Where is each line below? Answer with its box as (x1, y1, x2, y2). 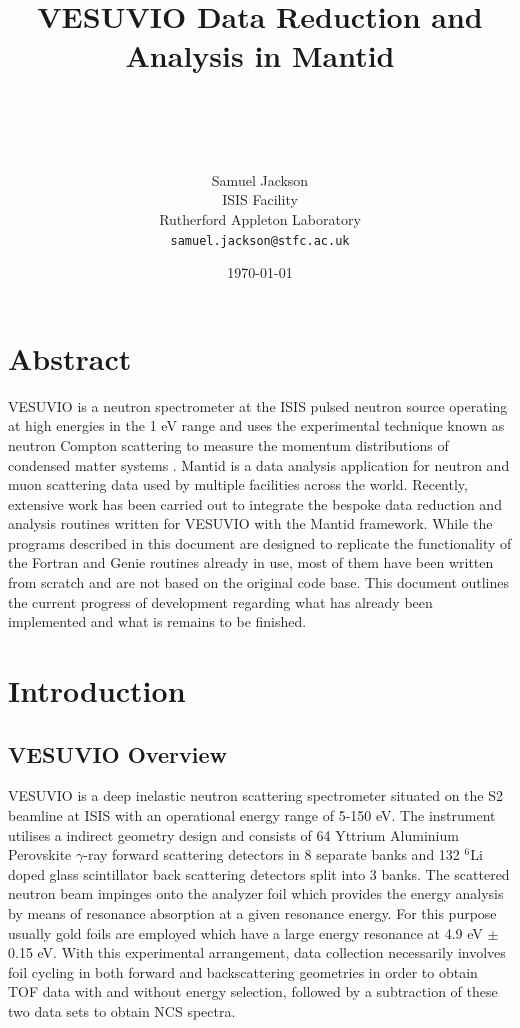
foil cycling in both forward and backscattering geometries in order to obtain (8, 961, 478, 982)
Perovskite (8, 844, 72, 865)
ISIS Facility (222, 189, 298, 210)
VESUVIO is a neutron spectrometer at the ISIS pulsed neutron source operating (8, 395, 508, 416)
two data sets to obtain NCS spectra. (8, 1000, 236, 1021)
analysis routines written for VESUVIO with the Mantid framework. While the (8, 513, 493, 534)
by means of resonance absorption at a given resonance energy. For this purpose (8, 902, 497, 923)
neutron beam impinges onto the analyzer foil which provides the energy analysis (8, 883, 504, 904)
